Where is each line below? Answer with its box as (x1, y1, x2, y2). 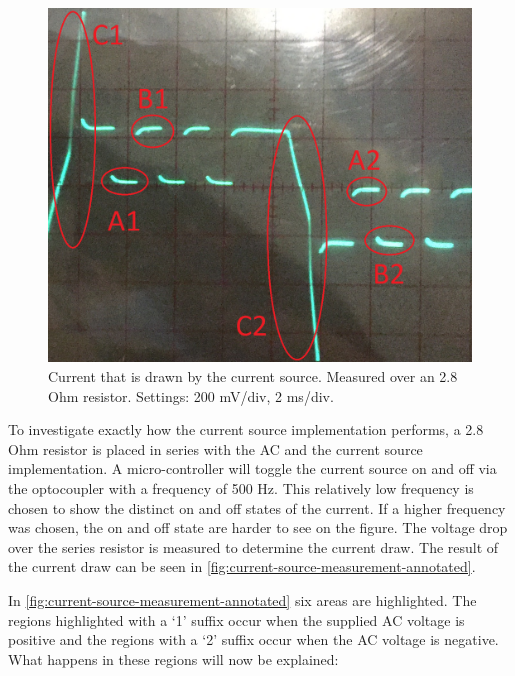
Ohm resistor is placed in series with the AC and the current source (8, 438, 423, 459)
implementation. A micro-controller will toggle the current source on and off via (8, 458, 497, 479)
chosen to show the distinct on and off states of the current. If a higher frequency (8, 497, 506, 518)
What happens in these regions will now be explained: (8, 648, 339, 669)
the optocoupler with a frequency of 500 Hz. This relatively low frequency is (8, 478, 474, 498)
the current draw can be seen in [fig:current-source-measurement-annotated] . (8, 556, 476, 577)
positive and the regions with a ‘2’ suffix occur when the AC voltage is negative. (8, 629, 499, 650)
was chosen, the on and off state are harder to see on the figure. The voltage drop (8, 517, 508, 538)
